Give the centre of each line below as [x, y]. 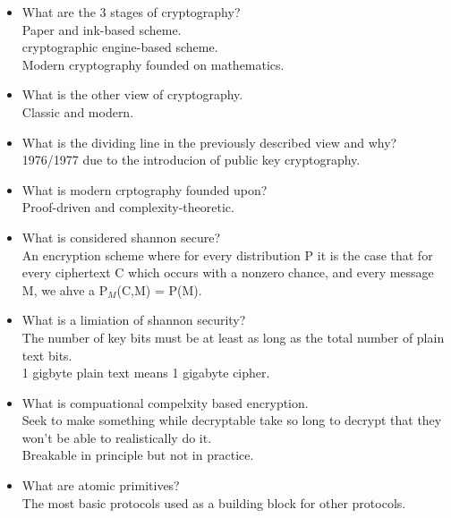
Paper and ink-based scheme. [102, 29]
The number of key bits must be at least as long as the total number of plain [233, 337]
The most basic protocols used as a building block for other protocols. [214, 502]
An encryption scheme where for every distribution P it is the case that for [227, 255]
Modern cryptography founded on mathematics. [153, 64]
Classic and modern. [78, 111]
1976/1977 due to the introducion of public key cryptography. [191, 160]
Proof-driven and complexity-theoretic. [128, 207]
